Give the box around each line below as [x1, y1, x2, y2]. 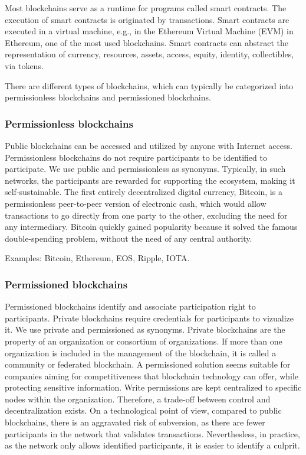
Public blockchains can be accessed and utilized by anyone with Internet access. [5, 139, 292, 151]
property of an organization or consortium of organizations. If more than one [5, 334, 282, 347]
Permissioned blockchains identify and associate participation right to [5, 300, 256, 313]
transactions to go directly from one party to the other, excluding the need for [5, 209, 288, 221]
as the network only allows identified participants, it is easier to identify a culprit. [5, 439, 300, 451]
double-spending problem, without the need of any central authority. [5, 232, 252, 244]
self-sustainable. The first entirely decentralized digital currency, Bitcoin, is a [5, 186, 282, 198]
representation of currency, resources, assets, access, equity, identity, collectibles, [5, 48, 294, 60]
